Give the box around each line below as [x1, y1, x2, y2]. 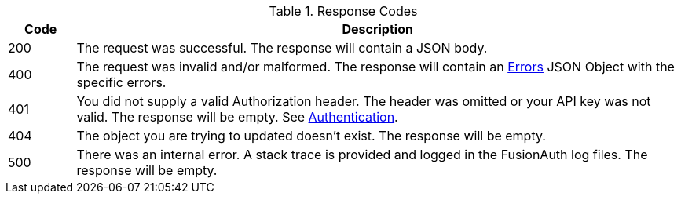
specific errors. [76, 75, 167, 90]
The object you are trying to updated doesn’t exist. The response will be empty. [76, 128, 546, 144]
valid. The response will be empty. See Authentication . [76, 109, 398, 125]
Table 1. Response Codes [269, 3, 418, 19]
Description [342, 21, 413, 37]
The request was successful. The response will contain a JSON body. [76, 40, 488, 56]
